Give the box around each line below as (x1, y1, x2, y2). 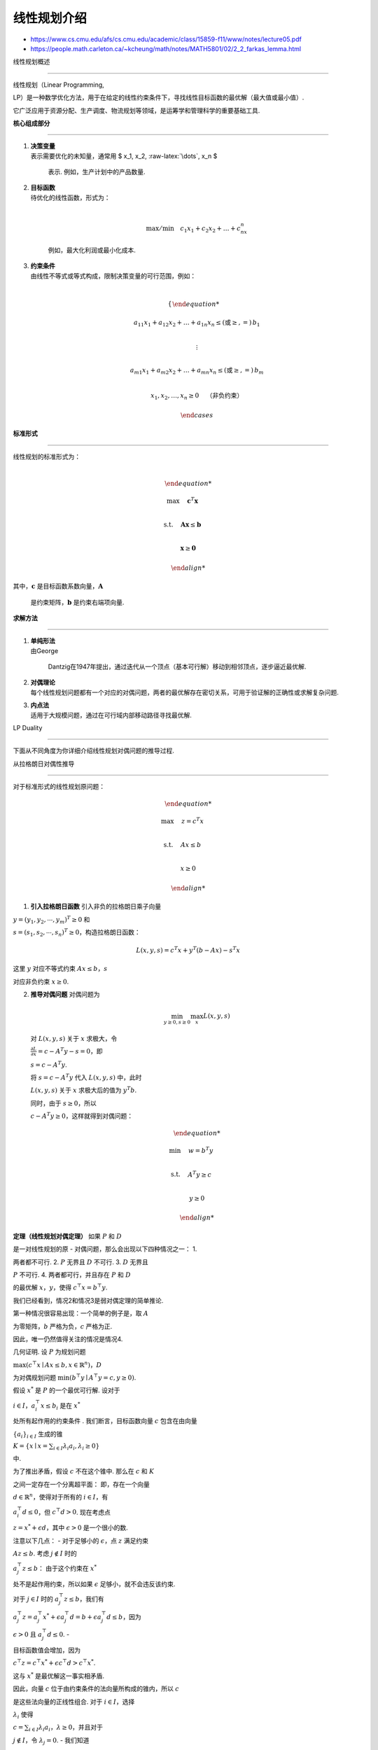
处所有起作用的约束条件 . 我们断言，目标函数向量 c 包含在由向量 (13, 1417, 197, 1425)
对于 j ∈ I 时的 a (13, 1595, 59, 1603)
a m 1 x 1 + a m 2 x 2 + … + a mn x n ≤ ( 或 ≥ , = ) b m (129, 366, 264, 376)
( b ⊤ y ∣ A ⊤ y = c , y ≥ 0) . (69, 1373, 136, 1382)
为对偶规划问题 (13, 1373, 56, 1382)
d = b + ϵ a (69, 1613, 101, 1620)
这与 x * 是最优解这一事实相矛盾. (13, 1671, 105, 1680)
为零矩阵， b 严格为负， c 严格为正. (13, 1322, 113, 1330)
